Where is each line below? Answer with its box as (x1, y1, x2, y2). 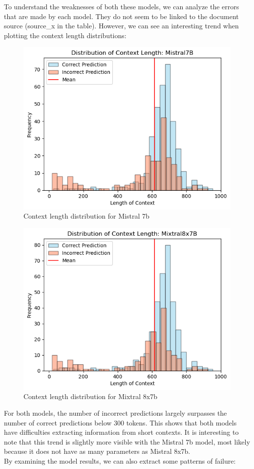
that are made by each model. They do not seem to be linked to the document (4, 11, 239, 21)
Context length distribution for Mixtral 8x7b (23, 391, 158, 402)
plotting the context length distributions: (4, 30, 127, 40)
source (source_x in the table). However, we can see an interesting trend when (4, 21, 239, 31)
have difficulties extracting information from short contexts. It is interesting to (4, 427, 239, 437)
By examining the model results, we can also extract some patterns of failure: (4, 456, 236, 466)
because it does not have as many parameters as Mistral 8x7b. (4, 446, 190, 456)
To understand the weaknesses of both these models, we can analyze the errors (4, 1, 239, 11)
